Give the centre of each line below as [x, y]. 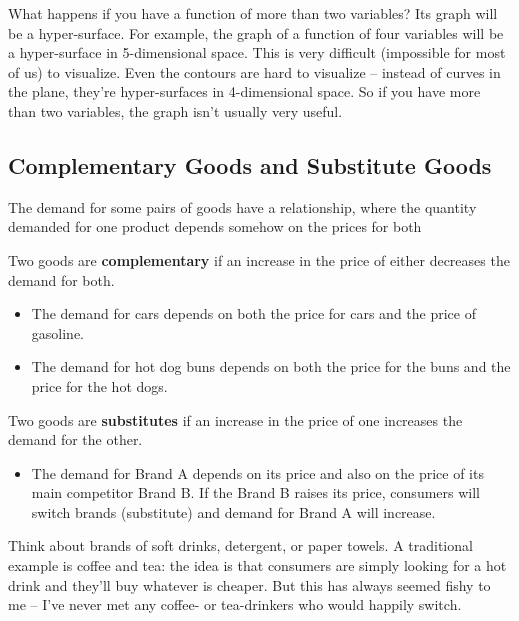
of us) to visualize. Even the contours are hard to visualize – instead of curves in [254, 71]
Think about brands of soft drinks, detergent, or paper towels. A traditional [240, 545]
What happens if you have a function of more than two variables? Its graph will [253, 13]
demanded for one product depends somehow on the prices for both [215, 226]
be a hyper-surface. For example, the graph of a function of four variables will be [256, 32]
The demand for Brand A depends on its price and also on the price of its [257, 472]
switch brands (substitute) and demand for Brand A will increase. [233, 511]
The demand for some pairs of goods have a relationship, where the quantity [242, 206]
